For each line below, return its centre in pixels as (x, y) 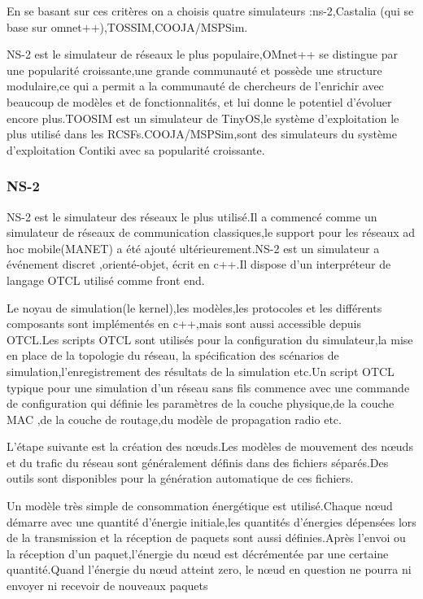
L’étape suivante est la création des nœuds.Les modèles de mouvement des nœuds (210, 446)
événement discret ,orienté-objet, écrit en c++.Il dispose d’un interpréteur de (199, 264)
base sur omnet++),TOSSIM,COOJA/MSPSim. (127, 26)
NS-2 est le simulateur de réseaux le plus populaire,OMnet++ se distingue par (202, 54)
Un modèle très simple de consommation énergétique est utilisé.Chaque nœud (200, 506)
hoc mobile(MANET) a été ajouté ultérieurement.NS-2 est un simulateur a (193, 248)
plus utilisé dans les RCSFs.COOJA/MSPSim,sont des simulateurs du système (202, 134)
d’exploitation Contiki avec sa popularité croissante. (136, 149)
